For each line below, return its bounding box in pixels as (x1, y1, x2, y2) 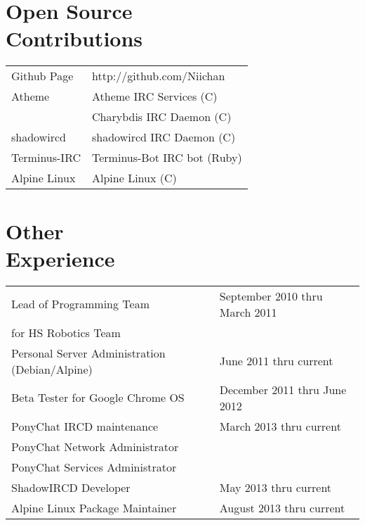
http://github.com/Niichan (92, 68, 225, 84)
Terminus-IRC (11, 149, 81, 166)
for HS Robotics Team (11, 324, 121, 341)
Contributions (6, 24, 143, 53)
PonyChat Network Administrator (11, 438, 179, 455)
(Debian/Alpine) (11, 360, 93, 377)
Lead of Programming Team (11, 296, 150, 312)
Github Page (11, 68, 74, 84)
